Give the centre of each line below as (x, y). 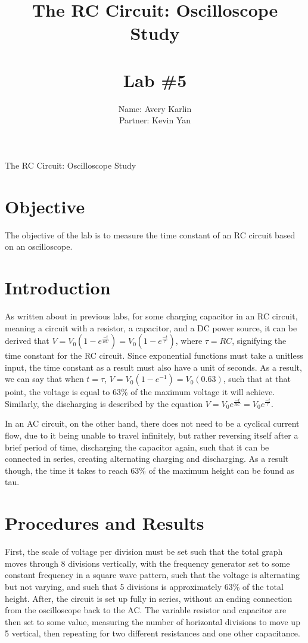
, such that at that (257, 379)
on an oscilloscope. (39, 246)
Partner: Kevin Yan (155, 120)
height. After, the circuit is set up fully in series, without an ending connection (149, 598)
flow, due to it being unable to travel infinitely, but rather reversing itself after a (152, 435)
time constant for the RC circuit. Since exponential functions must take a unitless (154, 355)
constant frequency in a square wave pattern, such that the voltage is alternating (153, 575)
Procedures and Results (105, 523)
